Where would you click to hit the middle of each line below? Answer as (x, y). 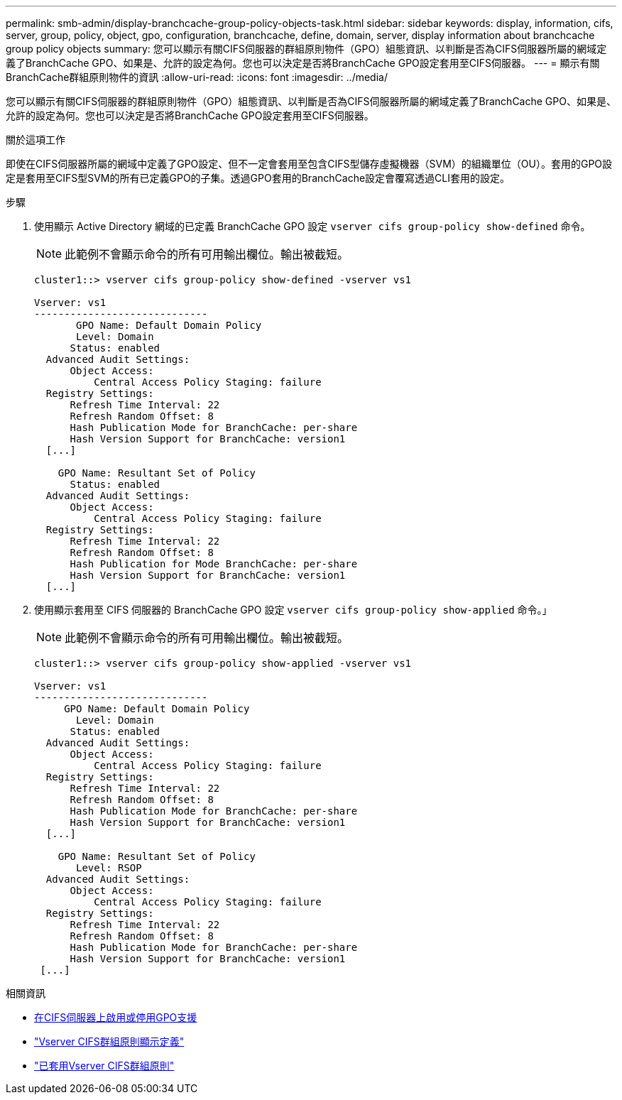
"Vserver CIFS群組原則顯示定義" (109, 1041)
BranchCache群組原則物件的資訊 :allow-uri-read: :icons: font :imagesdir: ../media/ (197, 77)
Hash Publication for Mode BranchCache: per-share (214, 564)
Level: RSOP (109, 868)
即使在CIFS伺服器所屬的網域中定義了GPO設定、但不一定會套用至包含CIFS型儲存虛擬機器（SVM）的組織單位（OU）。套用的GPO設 (309, 164)
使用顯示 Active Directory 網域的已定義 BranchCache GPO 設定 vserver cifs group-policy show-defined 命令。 (312, 226)
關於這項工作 (36, 140)
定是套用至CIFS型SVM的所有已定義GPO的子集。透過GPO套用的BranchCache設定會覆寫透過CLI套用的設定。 (258, 178)
